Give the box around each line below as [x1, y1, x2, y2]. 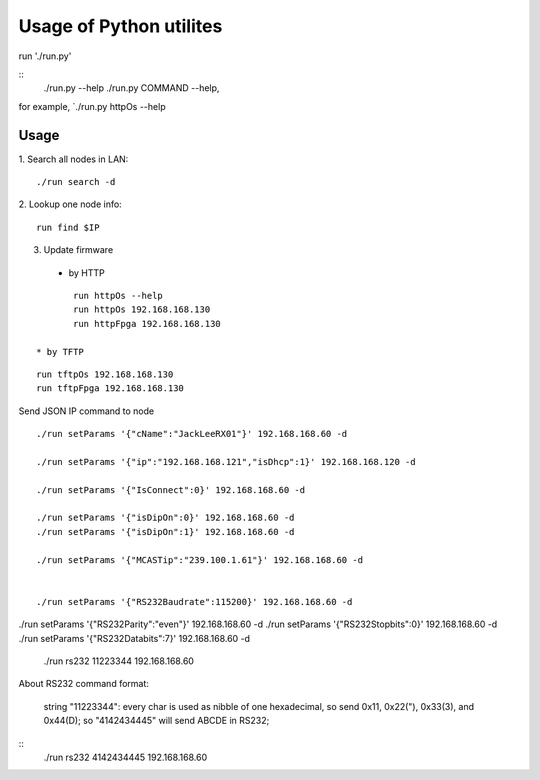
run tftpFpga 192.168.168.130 [36, 383, 185, 394]
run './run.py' [18, 50, 72, 62]
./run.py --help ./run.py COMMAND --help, [43, 82, 220, 94]
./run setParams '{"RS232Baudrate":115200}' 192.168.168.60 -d [36, 596, 353, 607]
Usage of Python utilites [18, 15, 223, 37]
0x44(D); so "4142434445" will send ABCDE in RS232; [43, 715, 270, 727]
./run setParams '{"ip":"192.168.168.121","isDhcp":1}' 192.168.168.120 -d [36, 456, 416, 467]
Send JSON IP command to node [18, 405, 155, 417]
